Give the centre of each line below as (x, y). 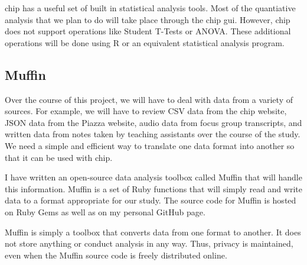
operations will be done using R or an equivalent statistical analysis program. (145, 42)
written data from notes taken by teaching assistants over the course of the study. (153, 134)
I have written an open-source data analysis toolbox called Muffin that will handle (153, 177)
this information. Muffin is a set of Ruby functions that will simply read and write (153, 188)
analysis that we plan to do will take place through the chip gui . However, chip (148, 19)
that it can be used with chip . (59, 157)
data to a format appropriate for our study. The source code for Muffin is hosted (151, 200)
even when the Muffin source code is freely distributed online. (116, 255)
